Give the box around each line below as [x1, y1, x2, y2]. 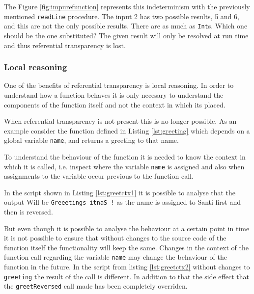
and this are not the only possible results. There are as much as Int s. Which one [4, 21, 248, 31]
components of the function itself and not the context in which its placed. [4, 99, 226, 109]
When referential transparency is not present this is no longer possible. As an [4, 116, 237, 126]
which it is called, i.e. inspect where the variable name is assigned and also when [4, 161, 245, 171]
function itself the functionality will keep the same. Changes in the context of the [4, 242, 249, 252]
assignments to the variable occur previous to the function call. [4, 171, 194, 181]
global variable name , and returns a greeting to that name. [4, 135, 179, 145]
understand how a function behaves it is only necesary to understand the [4, 89, 224, 100]
